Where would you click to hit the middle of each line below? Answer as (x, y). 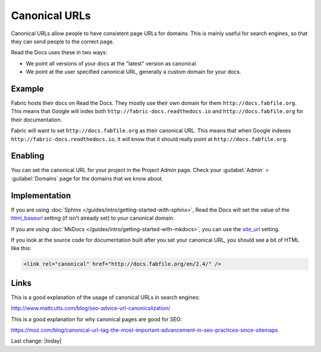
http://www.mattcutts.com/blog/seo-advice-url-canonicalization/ (91, 308)
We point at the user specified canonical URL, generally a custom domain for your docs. (133, 72)
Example (27, 88)
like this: (21, 248)
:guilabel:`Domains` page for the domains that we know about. (87, 178)
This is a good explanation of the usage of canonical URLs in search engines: (106, 297)
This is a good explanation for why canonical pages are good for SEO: (97, 319)
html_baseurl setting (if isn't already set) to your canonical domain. (93, 218)
